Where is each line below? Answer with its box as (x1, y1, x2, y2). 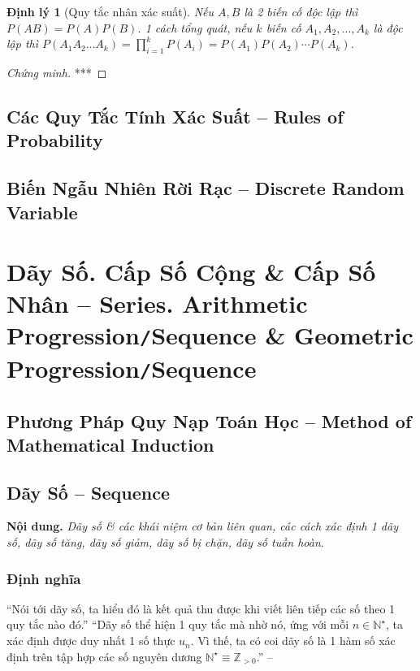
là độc (373, 19, 403, 36)
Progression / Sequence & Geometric (6, 318, 414, 352)
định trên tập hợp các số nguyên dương (6, 647, 202, 665)
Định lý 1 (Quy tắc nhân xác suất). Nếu (6, 3, 214, 19)
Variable (6, 199, 78, 224)
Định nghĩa (6, 568, 81, 588)
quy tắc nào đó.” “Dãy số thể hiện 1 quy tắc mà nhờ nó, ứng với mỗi (6, 616, 349, 633)
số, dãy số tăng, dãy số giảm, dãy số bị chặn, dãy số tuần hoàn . (6, 534, 324, 551)
